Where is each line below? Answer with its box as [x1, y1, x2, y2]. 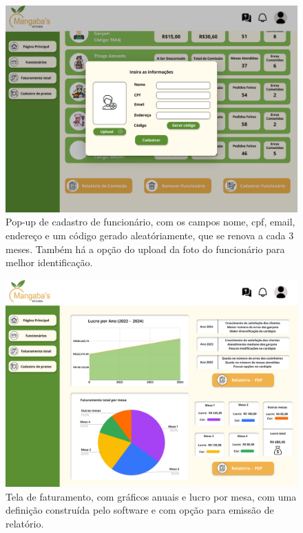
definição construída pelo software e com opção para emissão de [6, 503, 274, 517]
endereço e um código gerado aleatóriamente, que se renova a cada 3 [6, 228, 294, 242]
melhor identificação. [6, 255, 93, 270]
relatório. [6, 516, 44, 530]
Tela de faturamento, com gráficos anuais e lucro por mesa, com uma [6, 489, 297, 503]
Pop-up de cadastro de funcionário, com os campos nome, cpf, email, [6, 214, 295, 229]
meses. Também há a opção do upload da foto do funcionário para [6, 241, 285, 256]
